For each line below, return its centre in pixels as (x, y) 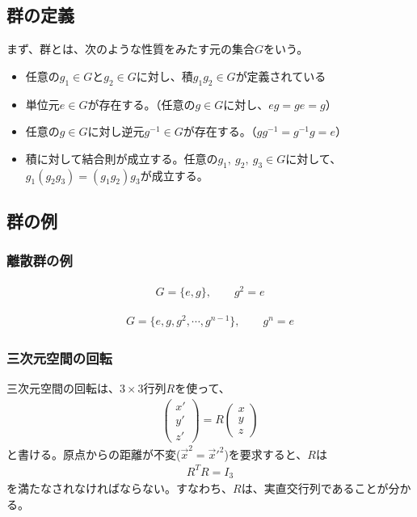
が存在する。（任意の (141, 104)
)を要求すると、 (266, 454)
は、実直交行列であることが (315, 488)
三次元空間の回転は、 (63, 388)
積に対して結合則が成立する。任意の (122, 158)
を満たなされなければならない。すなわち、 (120, 488)
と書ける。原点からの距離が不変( (94, 454)
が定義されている (281, 76)
